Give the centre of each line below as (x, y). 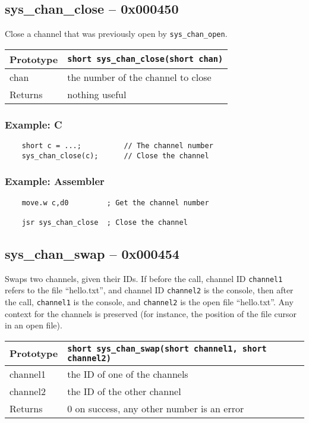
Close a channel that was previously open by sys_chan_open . (116, 34)
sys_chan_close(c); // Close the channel (115, 156)
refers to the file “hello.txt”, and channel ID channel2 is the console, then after (149, 290)
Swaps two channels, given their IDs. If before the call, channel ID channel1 (144, 278)
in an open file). (34, 325)
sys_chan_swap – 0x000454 (92, 253)
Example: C (34, 124)
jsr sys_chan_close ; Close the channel (105, 222)
